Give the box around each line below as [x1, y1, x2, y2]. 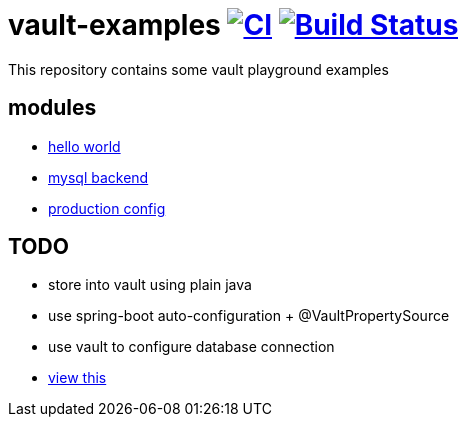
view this [48, 369, 107, 387]
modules [8, 95, 97, 121]
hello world [48, 137, 121, 155]
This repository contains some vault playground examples [8, 60, 389, 78]
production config [48, 199, 166, 217]
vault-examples [8, 8, 221, 42]
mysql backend [48, 168, 149, 186]
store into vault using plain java [48, 276, 252, 294]
